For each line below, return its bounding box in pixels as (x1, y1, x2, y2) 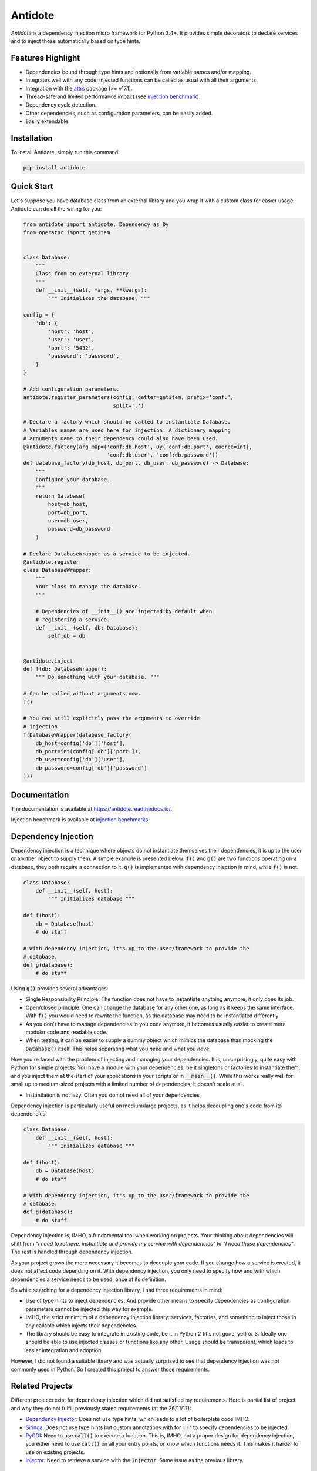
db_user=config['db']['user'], (35, 756, 126, 763)
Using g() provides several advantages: (11, 984, 109, 991)
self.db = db (48, 633, 86, 640)
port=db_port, (48, 509, 89, 516)
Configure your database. (35, 477, 110, 483)
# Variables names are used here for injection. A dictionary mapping (23, 427, 231, 434)
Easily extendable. (25, 118, 70, 125)
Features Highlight (11, 53, 80, 63)
